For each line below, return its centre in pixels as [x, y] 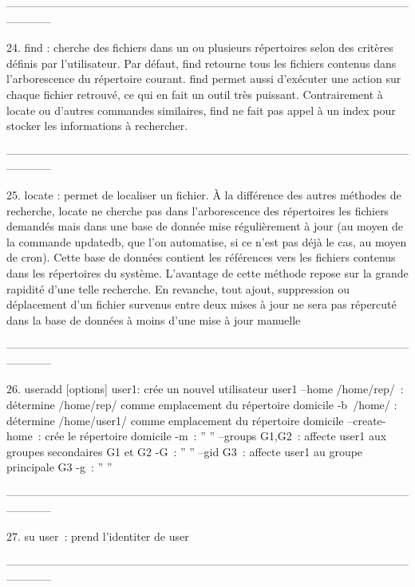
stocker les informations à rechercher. [97, 126]
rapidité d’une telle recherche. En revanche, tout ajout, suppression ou [178, 288]
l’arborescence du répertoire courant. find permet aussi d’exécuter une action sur [204, 79]
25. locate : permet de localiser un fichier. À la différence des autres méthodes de [204, 194]
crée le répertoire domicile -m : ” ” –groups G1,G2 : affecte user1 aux [216, 436]
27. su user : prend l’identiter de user [98, 536]
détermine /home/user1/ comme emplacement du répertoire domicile [175, 420]
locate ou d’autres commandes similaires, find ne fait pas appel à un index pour [201, 110]
